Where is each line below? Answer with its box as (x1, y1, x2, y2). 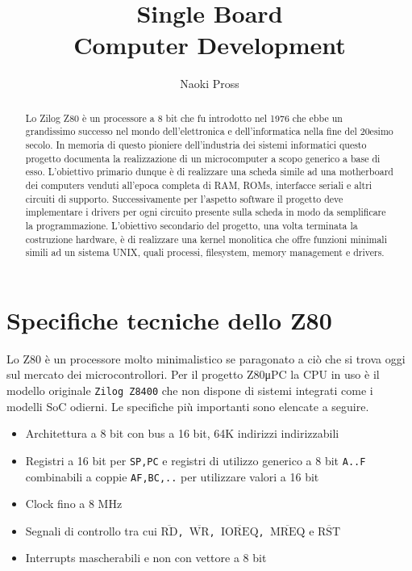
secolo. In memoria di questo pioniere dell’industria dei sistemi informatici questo (25, 138, 367, 152)
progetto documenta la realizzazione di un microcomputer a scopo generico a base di (25, 151, 381, 165)
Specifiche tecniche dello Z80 (6, 303, 332, 336)
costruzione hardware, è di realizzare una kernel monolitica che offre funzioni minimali (25, 232, 387, 246)
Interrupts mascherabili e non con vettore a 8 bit (25, 549, 267, 566)
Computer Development (73, 28, 346, 61)
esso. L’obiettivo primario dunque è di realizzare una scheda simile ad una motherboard (25, 165, 393, 178)
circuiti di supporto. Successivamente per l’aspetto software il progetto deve (25, 191, 343, 205)
